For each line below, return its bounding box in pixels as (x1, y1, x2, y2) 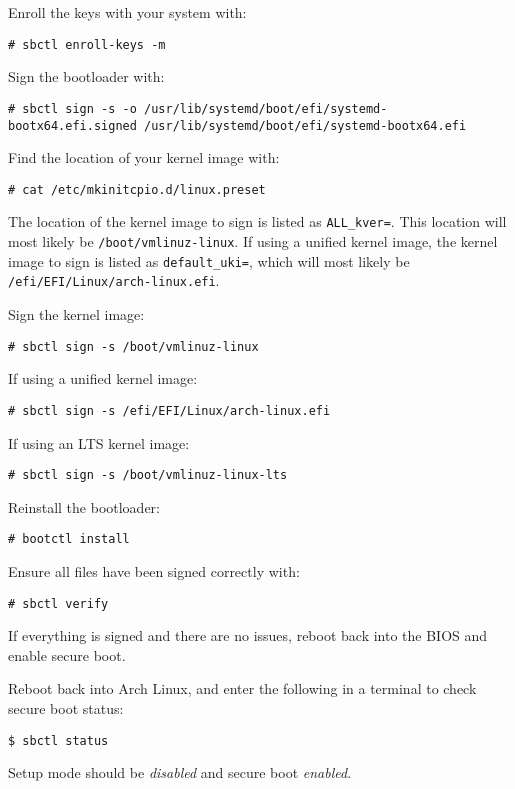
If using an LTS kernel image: (8, 432, 190, 453)
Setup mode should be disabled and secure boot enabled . (8, 762, 352, 783)
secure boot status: (8, 698, 124, 719)
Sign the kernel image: (8, 304, 145, 325)
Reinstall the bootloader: (8, 496, 160, 517)
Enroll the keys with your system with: (8, 2, 247, 22)
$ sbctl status (8, 733, 109, 748)
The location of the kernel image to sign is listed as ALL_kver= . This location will (8, 211, 507, 232)
